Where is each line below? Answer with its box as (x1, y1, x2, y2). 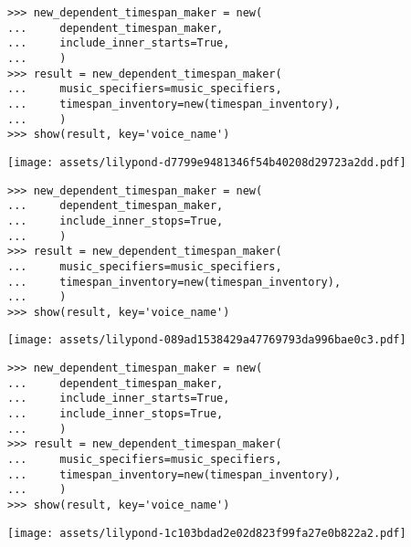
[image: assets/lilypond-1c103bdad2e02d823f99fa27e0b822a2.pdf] (7, 526, 406, 540)
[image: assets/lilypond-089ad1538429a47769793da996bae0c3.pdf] (7, 333, 406, 347)
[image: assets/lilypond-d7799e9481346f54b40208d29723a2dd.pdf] (7, 155, 406, 169)
